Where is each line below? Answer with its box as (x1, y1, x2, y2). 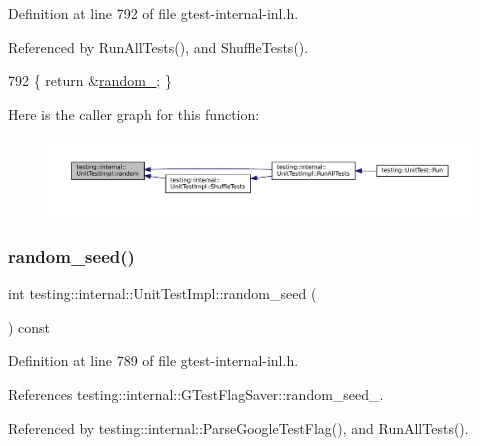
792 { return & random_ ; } (8, 70, 172, 91)
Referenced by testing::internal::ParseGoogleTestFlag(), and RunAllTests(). (8, 417, 469, 438)
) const (8, 316, 51, 337)
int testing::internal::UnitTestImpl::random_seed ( (8, 283, 317, 304)
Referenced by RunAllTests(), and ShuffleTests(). (8, 36, 309, 57)
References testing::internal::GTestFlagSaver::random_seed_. (8, 384, 384, 405)
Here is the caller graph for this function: (8, 103, 260, 124)
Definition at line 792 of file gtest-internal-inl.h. (8, 3, 299, 23)
